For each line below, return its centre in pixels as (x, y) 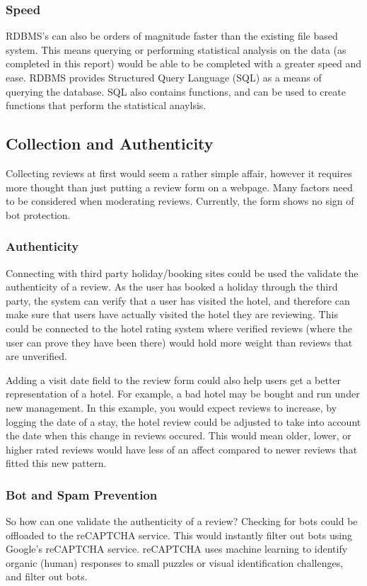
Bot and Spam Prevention (82, 494)
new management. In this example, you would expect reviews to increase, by (171, 407)
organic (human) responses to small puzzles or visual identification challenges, (175, 562)
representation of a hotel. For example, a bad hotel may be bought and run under (183, 394)
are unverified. (36, 356)
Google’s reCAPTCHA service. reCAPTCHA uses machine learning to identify (177, 549)
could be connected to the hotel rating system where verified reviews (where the (179, 328)
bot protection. (38, 214)
